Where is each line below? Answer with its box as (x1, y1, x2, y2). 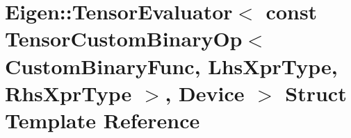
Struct (285, 78, 347, 107)
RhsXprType (5, 78, 132, 107)
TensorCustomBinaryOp (5, 24, 243, 53)
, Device (165, 78, 245, 107)
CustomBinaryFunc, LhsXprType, (5, 51, 338, 80)
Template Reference (5, 105, 200, 134)
